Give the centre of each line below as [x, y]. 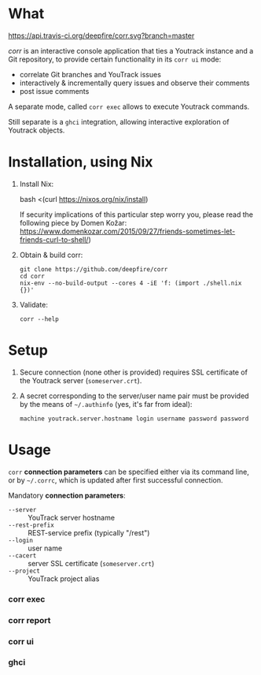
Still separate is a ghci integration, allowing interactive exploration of [119, 121]
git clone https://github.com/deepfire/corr [94, 269]
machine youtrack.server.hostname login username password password [134, 419]
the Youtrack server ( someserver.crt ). [81, 380]
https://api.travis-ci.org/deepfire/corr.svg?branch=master [101, 35]
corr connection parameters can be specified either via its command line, [129, 472]
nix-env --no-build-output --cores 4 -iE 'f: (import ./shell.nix [130, 283]
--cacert [22, 556]
